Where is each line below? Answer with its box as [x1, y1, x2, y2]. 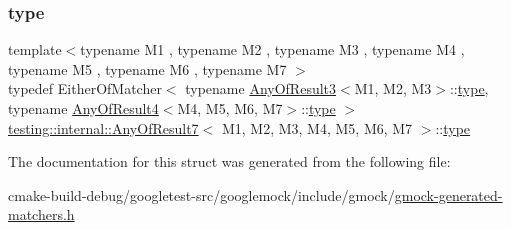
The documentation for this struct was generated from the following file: [8, 151, 451, 172]
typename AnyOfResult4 [8, 98, 159, 118]
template [8, 39, 62, 60]
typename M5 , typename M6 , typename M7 [8, 58, 287, 79]
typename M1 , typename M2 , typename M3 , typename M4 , [80, 39, 465, 60]
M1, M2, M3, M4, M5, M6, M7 [221, 117, 413, 138]
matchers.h [8, 204, 75, 225]
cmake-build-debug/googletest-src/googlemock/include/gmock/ [8, 184, 395, 205]
